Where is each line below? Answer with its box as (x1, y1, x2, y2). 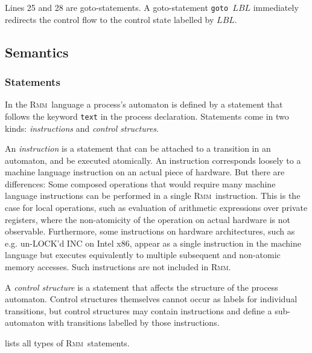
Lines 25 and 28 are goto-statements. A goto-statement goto (5, 1, 229, 13)
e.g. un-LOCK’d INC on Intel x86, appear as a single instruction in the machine (5, 236, 301, 249)
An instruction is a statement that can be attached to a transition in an (5, 142, 271, 155)
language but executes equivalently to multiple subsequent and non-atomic (5, 248, 281, 261)
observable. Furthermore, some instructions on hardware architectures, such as (5, 225, 295, 238)
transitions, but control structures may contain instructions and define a (5, 304, 272, 317)
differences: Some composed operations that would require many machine (5, 177, 276, 190)
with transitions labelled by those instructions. (47, 316, 220, 329)
